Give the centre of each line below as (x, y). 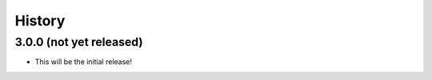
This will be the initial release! (83, 62)
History (40, 21)
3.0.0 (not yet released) (79, 42)
